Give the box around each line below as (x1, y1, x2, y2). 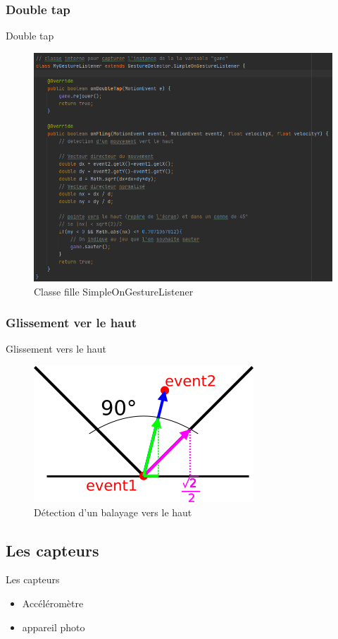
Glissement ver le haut (6, 314, 137, 331)
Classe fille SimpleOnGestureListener (34, 284, 194, 298)
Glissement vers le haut (6, 341, 107, 356)
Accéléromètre (22, 596, 84, 611)
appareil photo (22, 619, 85, 634)
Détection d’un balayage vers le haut (34, 504, 192, 519)
